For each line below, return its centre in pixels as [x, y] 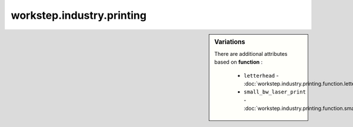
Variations [230, 42]
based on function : [239, 62]
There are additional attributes [251, 54]
